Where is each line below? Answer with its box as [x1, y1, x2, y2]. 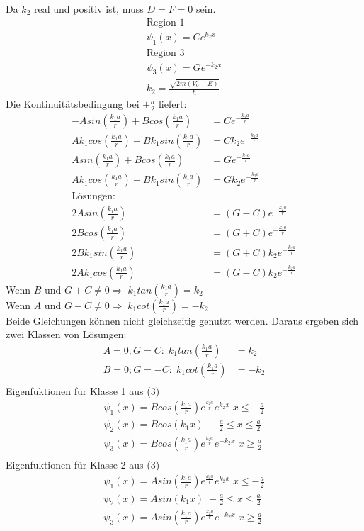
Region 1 [146, 17, 185, 28]
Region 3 [146, 47, 185, 58]
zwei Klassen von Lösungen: [6, 327, 127, 342]
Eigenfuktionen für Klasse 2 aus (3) [6, 457, 160, 472]
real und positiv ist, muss [34, 1, 144, 16]
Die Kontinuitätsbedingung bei [6, 96, 140, 111]
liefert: [158, 96, 187, 111]
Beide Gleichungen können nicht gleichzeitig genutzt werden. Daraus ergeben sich [6, 313, 359, 328]
